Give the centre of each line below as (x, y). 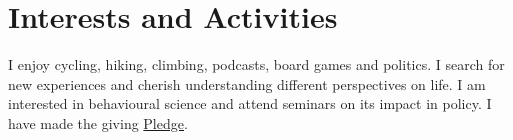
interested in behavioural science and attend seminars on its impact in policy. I (250, 103)
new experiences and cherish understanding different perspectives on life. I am (247, 83)
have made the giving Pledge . (98, 122)
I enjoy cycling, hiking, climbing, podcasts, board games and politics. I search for (256, 64)
